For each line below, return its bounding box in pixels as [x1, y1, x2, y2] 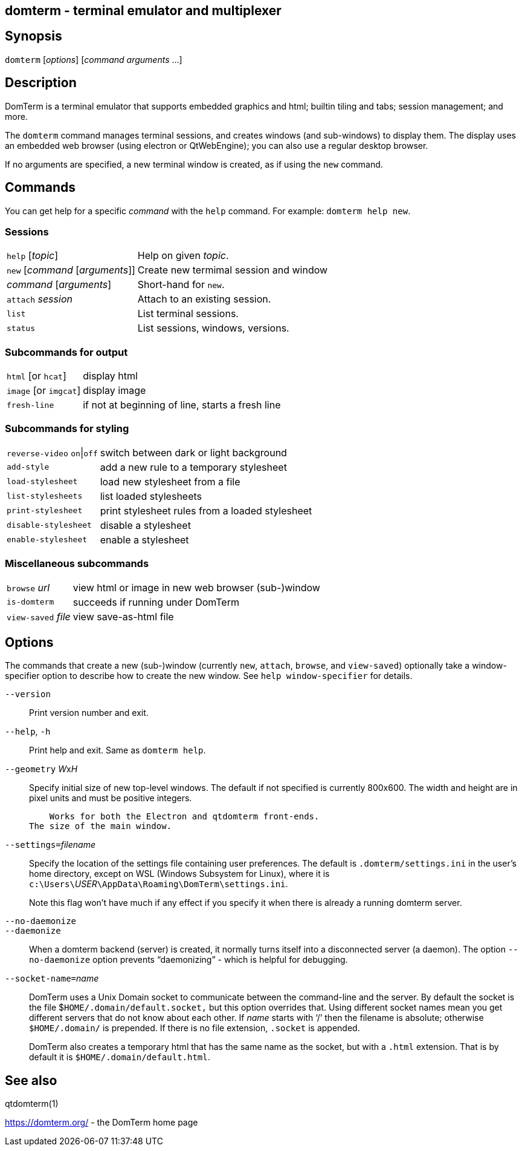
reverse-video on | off [7, 446, 98, 459]
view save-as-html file [72, 610, 174, 623]
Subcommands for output [5, 346, 128, 358]
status [7, 323, 35, 333]
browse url [7, 581, 50, 594]
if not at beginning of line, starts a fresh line [83, 399, 281, 412]
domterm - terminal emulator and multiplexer [5, 3, 282, 18]
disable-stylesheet [7, 520, 92, 530]
